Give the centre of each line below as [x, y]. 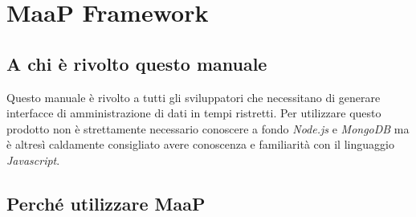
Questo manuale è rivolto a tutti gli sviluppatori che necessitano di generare [194, 97]
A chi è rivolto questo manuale [137, 63]
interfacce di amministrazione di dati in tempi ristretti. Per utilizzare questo [194, 113]
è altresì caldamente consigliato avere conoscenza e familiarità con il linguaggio [200, 144]
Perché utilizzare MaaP [106, 203]
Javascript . [33, 160]
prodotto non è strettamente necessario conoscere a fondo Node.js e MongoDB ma [208, 128]
